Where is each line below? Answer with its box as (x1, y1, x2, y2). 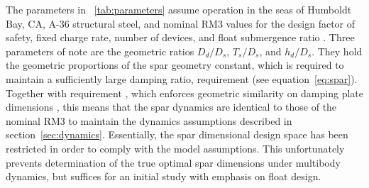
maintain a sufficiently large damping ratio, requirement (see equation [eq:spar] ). (6, 71, 358, 86)
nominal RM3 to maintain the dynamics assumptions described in (6, 113, 292, 128)
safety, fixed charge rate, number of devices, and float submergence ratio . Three (6, 30, 355, 45)
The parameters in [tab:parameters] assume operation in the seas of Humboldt (6, 2, 352, 16)
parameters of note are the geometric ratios (6, 43, 194, 58)
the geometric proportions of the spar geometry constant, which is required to (6, 57, 344, 72)
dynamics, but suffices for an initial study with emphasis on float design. (6, 169, 321, 184)
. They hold (312, 43, 363, 58)
